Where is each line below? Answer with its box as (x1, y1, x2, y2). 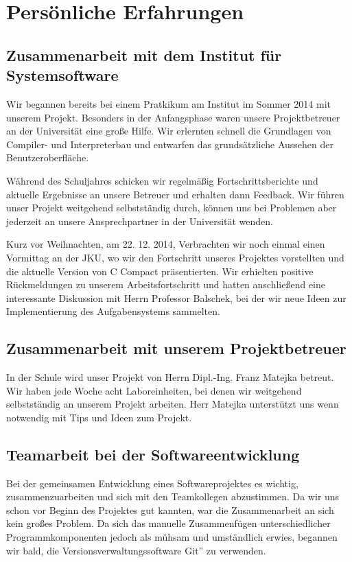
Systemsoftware (6, 65, 119, 86)
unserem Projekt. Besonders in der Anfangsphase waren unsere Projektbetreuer (6, 110, 340, 124)
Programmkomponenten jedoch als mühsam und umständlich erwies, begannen (6, 530, 338, 544)
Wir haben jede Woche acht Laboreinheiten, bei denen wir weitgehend (6, 383, 302, 397)
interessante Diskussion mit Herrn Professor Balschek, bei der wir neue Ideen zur (6, 290, 347, 305)
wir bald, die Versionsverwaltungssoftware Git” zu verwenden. (6, 543, 266, 557)
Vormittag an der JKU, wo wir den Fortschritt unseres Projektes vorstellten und (6, 250, 344, 264)
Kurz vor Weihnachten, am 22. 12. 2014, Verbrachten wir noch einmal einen (6, 237, 325, 251)
